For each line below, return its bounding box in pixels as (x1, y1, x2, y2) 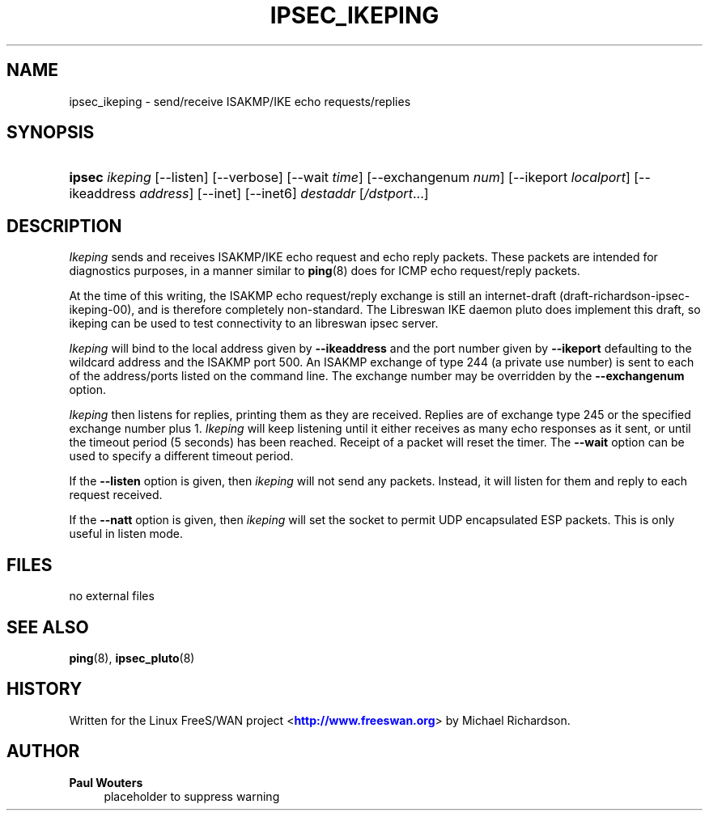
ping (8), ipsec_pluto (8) (69, 650, 195, 665)
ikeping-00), (69, 303, 135, 317)
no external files (69, 589, 155, 603)
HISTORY (6, 679, 83, 700)
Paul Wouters (69, 775, 143, 789)
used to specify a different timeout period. (69, 449, 294, 464)
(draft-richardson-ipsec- (559, 289, 690, 303)
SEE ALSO (6, 616, 89, 637)
